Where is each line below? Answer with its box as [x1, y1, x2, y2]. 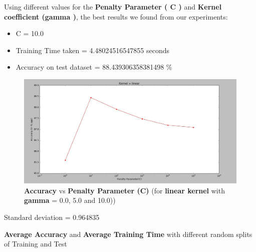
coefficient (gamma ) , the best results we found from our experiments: [4, 11, 228, 22]
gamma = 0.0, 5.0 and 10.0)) [24, 195, 116, 205]
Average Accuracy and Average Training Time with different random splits [4, 228, 252, 239]
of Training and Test [4, 238, 67, 249]
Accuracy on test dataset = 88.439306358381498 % [16, 62, 172, 72]
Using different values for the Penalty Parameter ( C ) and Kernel [4, 2, 222, 12]
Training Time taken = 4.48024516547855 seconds [16, 45, 170, 55]
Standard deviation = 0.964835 [4, 212, 100, 222]
